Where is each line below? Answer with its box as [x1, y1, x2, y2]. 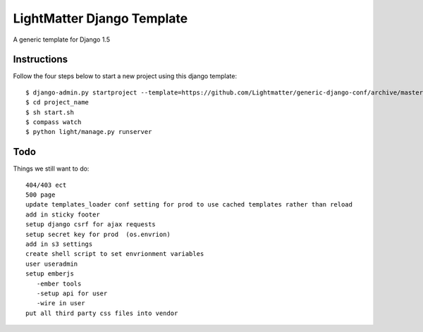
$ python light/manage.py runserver [25, 128, 152, 136]
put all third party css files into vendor [25, 309, 178, 317]
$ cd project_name [25, 99, 90, 106]
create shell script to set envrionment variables [25, 250, 204, 258]
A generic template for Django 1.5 [13, 35, 111, 44]
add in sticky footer [25, 210, 100, 219]
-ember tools [36, 279, 82, 288]
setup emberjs [25, 270, 74, 278]
